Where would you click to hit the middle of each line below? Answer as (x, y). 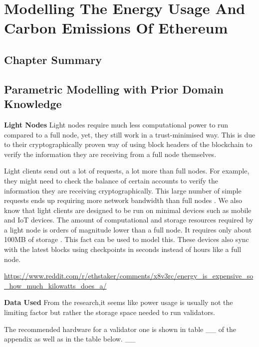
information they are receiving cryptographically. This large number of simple (123, 190)
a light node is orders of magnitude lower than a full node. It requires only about (128, 229)
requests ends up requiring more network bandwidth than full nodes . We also (123, 200)
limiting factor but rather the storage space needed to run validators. (110, 312)
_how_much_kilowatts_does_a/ (55, 285)
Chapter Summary (53, 59)
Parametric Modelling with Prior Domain (114, 89)
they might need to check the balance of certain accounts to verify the (111, 180)
